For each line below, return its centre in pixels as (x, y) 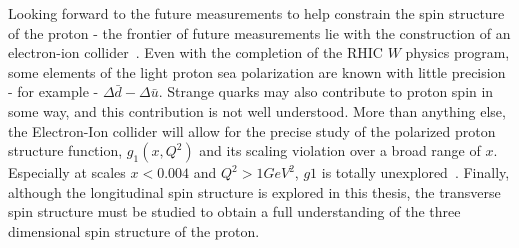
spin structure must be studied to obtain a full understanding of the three (234, 211)
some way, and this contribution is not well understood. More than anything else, (257, 110)
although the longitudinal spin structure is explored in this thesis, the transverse (254, 191)
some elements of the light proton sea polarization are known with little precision (257, 71)
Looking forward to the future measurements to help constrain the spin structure (256, 13)
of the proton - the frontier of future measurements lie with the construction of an (259, 32)
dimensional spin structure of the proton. (134, 230)
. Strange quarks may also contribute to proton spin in (326, 91)
